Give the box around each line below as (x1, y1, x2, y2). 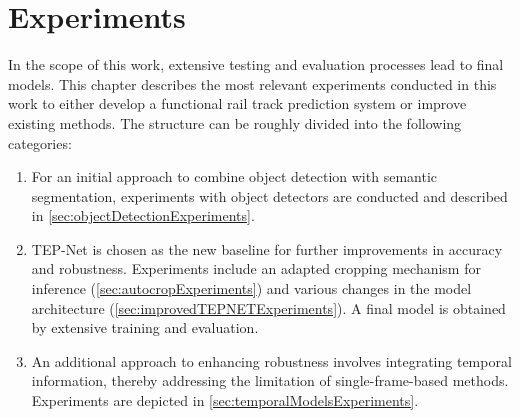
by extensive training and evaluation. (31, 317, 259, 338)
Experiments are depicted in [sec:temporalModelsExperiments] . (31, 390, 419, 411)
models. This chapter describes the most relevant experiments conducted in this (8, 73, 497, 94)
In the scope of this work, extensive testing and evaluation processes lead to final (8, 54, 504, 75)
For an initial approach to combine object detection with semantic (31, 166, 437, 187)
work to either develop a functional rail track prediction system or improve (8, 93, 467, 114)
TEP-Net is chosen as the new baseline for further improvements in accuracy (31, 238, 503, 259)
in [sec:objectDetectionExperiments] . (31, 205, 255, 226)
